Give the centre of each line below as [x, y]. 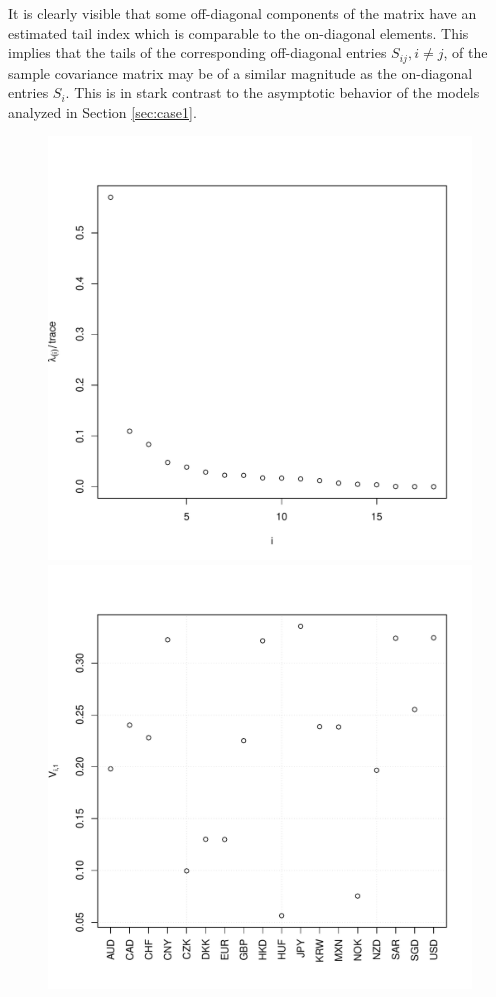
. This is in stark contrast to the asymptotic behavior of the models [272, 92]
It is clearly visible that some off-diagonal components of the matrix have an [242, 13]
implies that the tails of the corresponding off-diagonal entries [197, 52]
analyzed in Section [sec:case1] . [102, 111]
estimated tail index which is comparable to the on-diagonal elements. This [238, 32]
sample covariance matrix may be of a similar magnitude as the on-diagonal [240, 72]
